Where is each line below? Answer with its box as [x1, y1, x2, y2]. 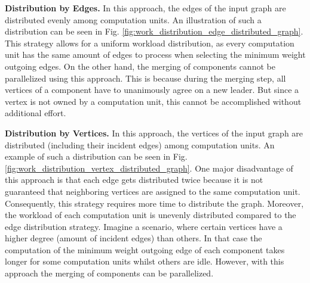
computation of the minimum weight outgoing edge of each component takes [5, 243, 285, 256]
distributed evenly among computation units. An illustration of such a [5, 13, 262, 26]
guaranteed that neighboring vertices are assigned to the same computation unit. [5, 185, 300, 197]
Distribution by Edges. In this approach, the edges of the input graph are [5, 2, 286, 14]
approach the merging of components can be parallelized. [5, 267, 214, 279]
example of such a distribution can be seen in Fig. [5, 150, 188, 163]
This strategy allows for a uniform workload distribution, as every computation [5, 36, 294, 49]
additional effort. [5, 107, 66, 119]
